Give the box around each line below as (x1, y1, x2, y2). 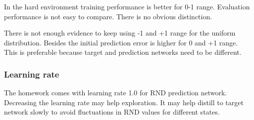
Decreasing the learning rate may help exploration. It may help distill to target (4, 97, 244, 107)
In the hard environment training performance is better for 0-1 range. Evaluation (4, 1, 250, 11)
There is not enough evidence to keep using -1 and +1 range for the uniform (4, 28, 236, 38)
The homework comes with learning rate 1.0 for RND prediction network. (4, 87, 227, 98)
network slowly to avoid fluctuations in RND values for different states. (4, 107, 220, 117)
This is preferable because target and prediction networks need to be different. (4, 47, 242, 57)
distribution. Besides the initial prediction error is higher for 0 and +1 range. (4, 37, 238, 47)
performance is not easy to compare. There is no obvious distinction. (4, 11, 212, 21)
